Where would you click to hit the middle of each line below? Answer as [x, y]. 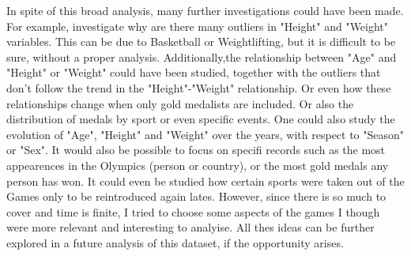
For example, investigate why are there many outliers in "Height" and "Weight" [198, 26]
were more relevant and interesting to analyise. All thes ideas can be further [190, 227]
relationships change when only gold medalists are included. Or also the [180, 103]
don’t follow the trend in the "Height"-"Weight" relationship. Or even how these [199, 87]
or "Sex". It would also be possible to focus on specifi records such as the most [196, 150]
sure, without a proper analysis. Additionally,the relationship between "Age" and [202, 56]
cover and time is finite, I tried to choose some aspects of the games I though [193, 211]
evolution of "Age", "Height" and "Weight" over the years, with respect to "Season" [205, 134]
